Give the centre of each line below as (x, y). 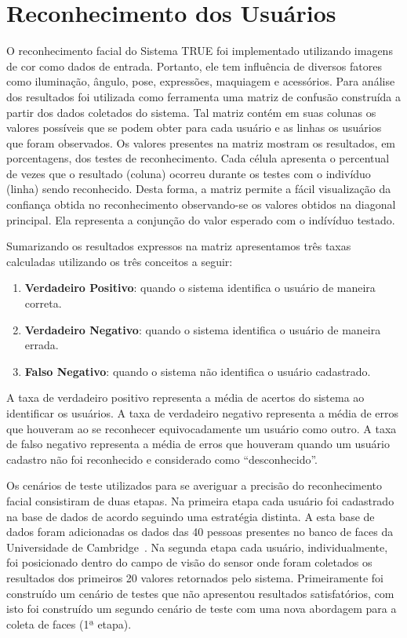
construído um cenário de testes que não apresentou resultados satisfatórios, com (200, 593)
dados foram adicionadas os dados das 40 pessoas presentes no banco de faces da (200, 532)
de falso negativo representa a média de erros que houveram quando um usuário (198, 444)
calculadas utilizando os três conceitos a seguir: (120, 261)
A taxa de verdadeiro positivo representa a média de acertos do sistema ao (185, 397)
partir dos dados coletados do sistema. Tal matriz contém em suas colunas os (191, 112)
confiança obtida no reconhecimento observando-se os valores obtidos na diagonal (201, 204)
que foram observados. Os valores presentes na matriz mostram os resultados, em (201, 142)
